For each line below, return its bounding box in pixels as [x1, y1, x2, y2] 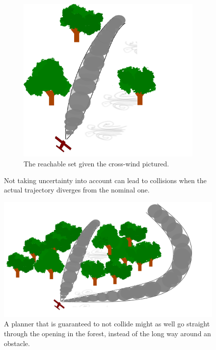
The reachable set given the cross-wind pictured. [24, 159, 169, 168]
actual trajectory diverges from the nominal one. [4, 185, 150, 195]
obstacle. [4, 338, 30, 348]
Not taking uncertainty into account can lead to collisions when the [4, 175, 207, 185]
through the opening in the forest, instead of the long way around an [4, 328, 211, 338]
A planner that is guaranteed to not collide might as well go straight [4, 318, 210, 329]
